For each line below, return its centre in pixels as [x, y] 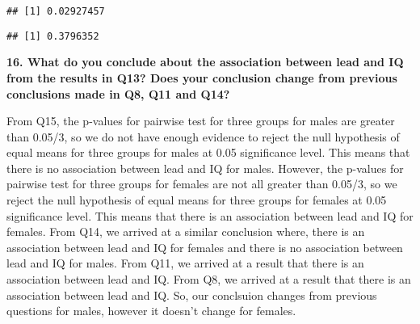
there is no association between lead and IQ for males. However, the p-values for [205, 168]
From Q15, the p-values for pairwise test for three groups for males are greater [201, 121]
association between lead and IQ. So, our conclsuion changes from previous [192, 295]
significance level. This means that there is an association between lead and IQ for [210, 215]
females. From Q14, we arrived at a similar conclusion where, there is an [186, 231]
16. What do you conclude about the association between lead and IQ [205, 62]
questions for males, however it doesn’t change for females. [151, 311]
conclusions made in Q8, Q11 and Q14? [118, 93]
